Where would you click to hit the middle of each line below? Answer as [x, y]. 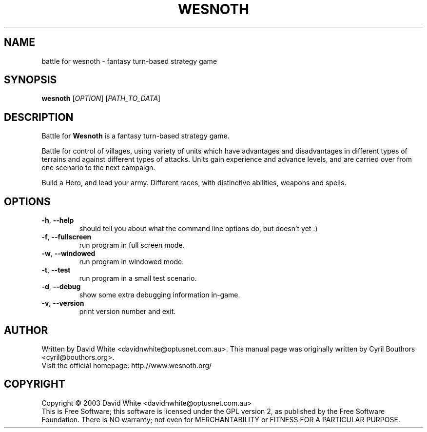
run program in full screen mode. [132, 245]
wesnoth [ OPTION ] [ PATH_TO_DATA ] [101, 98]
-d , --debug [61, 287]
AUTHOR [26, 330]
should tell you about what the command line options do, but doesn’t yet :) [198, 229]
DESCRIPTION [39, 117]
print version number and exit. [127, 312]
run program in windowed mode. [132, 262]
